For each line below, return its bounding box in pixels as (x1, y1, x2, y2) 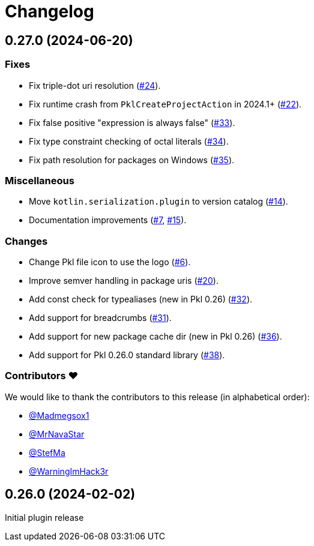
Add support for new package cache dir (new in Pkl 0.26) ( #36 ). (29, 331, 282, 342)
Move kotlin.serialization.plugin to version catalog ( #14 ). (29, 196, 288, 207)
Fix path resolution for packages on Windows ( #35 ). (29, 154, 235, 165)
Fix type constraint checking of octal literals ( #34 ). (29, 136, 229, 146)
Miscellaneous (5, 174, 74, 187)
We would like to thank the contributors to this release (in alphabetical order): (5, 391, 310, 402)
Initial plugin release (5, 512, 84, 523)
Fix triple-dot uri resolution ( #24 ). (29, 80, 161, 91)
